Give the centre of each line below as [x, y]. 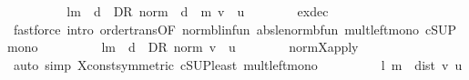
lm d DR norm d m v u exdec [198, 11]
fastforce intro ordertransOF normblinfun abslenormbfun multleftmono [216, 29]
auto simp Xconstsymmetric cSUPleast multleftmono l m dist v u [238, 64]
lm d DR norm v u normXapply [230, 47]
